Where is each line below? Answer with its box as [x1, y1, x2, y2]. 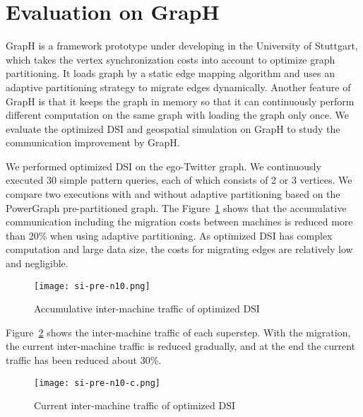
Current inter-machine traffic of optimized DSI [34, 398, 236, 413]
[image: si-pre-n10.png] [34, 281, 150, 291]
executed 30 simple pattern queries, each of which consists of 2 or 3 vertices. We [6, 172, 352, 187]
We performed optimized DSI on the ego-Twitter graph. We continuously [6, 158, 321, 173]
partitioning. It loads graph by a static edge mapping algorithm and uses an [6, 66, 335, 81]
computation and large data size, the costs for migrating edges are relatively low [6, 242, 353, 257]
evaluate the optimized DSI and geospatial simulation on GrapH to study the [6, 121, 340, 136]
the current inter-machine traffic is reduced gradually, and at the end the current [6, 339, 356, 353]
